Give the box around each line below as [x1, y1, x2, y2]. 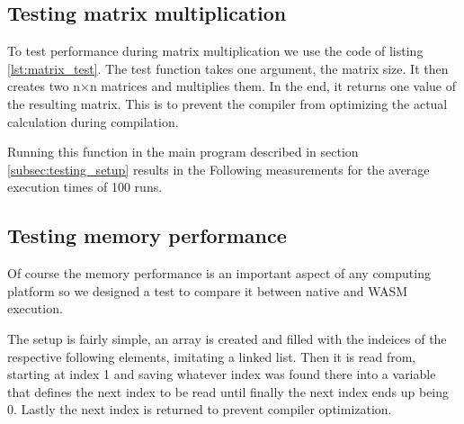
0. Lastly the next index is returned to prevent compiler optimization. [7, 400, 392, 419]
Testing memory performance [7, 221, 287, 249]
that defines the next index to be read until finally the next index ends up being [7, 382, 450, 401]
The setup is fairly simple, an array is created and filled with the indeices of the [7, 329, 447, 347]
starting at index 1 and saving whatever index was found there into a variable [7, 365, 436, 383]
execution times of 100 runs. [7, 177, 163, 196]
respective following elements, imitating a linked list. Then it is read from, [7, 347, 416, 365]
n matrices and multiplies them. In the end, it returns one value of [89, 77, 457, 95]
